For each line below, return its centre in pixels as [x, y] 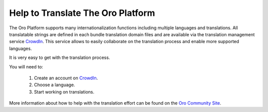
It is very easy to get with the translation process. [60, 57]
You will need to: [26, 66]
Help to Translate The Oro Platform [82, 13]
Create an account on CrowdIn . [66, 78]
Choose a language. [55, 85]
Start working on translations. [64, 92]
